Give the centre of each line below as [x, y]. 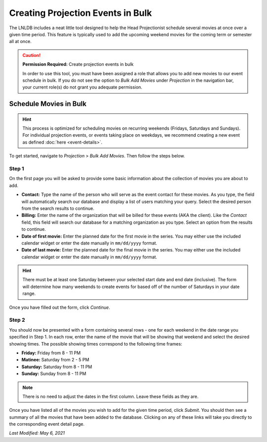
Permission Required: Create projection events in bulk [78, 64]
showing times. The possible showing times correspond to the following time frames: [96, 344]
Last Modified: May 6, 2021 [37, 433]
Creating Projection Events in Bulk [81, 13]
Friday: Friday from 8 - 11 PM [51, 353]
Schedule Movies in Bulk [48, 104]
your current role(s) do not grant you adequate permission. [83, 87]
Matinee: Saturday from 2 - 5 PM [55, 360]
